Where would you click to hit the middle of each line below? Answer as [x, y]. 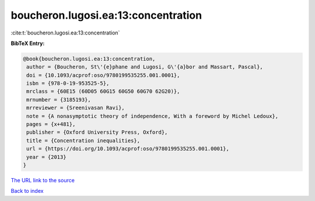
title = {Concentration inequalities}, [83, 141]
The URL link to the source [43, 180]
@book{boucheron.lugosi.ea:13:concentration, [89, 59]
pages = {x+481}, [51, 124]
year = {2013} [46, 157]
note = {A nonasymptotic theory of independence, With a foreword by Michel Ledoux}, [153, 116]
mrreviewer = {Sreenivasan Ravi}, [76, 108]
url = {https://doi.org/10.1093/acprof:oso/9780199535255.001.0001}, [128, 149]
